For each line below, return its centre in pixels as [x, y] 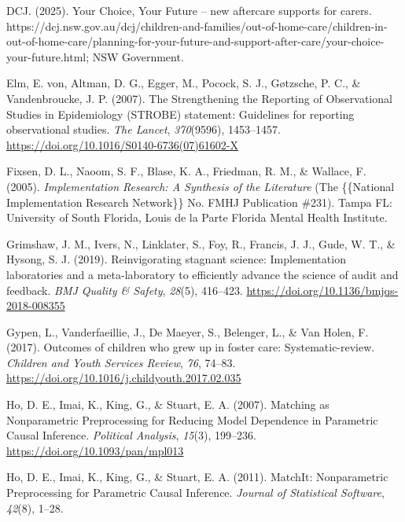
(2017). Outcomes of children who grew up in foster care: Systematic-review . [191, 347]
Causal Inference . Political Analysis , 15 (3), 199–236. [131, 435]
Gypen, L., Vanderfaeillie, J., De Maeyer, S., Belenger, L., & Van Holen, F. [188, 331]
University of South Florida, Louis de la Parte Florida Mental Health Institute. [197, 217]
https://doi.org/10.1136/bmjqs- [322, 290]
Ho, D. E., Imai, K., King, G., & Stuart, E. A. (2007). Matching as [168, 404]
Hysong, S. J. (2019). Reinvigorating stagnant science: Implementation [176, 259]
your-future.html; [48, 56]
